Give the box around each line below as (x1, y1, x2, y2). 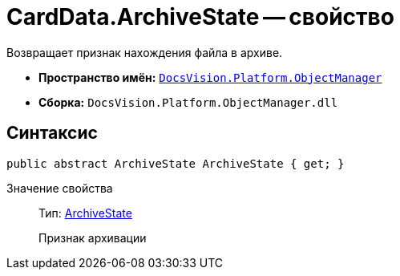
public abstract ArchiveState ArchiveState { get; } (6, 156, 345, 170)
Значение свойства (6, 181, 113, 195)
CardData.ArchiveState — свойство (6, 3, 394, 30)
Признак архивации (38, 230, 147, 245)
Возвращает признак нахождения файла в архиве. (6, 45, 283, 59)
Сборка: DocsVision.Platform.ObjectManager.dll (38, 95, 338, 109)
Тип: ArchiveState (38, 205, 132, 220)
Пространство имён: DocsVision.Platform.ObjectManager (38, 70, 382, 84)
